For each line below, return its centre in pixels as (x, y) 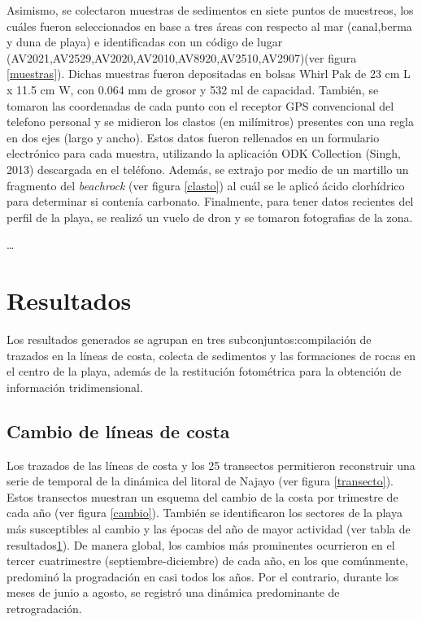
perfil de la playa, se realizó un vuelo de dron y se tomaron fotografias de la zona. (210, 217)
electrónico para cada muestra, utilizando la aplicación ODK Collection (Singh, (204, 153)
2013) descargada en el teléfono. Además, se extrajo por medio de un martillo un (208, 169)
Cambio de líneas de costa (118, 431)
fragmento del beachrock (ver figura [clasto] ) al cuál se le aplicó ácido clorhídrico (206, 185)
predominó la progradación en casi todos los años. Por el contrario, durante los (203, 576)
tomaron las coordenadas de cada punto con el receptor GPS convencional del (200, 105)
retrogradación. (44, 608)
